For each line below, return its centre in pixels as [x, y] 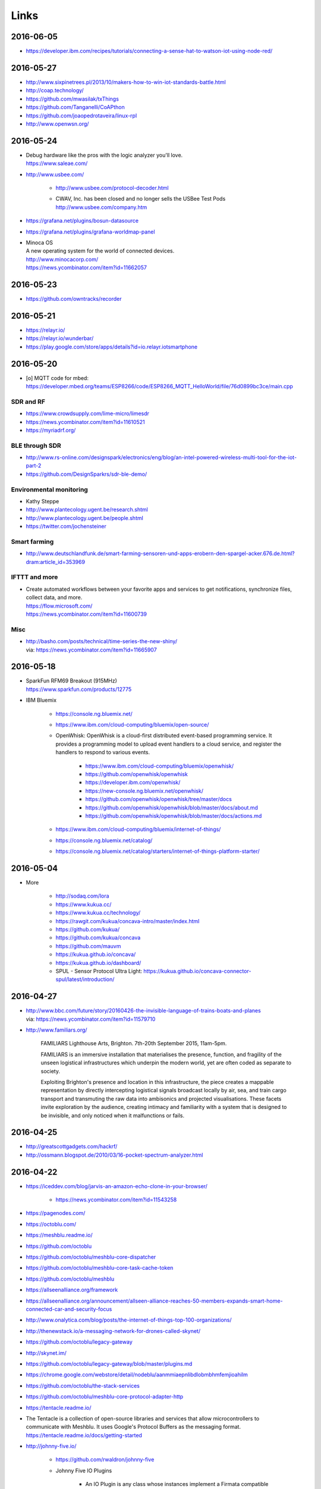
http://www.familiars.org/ [56, 1030]
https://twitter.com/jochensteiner [66, 527]
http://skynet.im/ [46, 1353]
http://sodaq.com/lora [82, 896]
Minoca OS [40, 242]
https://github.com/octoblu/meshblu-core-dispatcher [91, 1257]
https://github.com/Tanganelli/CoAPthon [75, 107]
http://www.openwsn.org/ [57, 124]
